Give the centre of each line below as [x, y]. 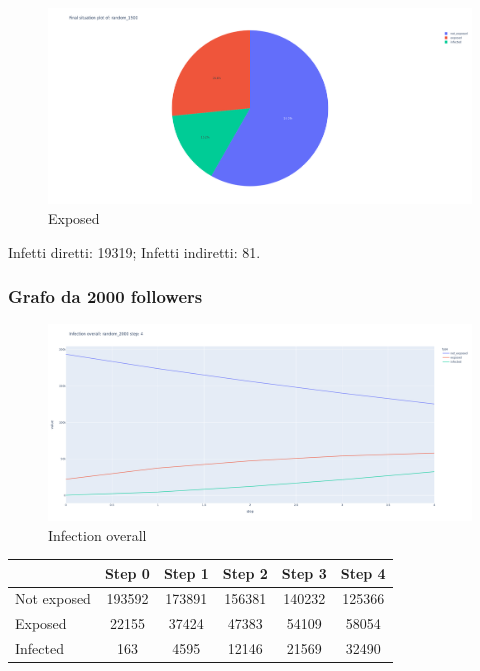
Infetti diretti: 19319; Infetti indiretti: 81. [134, 251]
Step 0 [127, 572]
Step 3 [304, 572]
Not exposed [53, 598]
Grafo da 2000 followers [105, 296]
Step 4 [363, 572]
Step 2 [245, 572]
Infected [39, 648]
